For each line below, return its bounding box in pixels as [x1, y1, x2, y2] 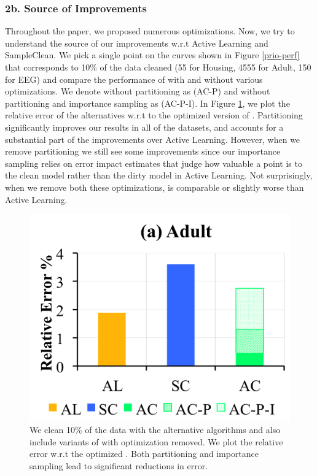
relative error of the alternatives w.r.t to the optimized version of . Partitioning [5, 109, 303, 121]
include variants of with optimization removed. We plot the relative [29, 435, 283, 448]
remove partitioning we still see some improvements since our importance [5, 145, 281, 158]
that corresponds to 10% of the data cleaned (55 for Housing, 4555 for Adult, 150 [5, 61, 311, 73]
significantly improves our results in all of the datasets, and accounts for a [5, 120, 284, 133]
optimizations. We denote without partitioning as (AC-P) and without [5, 85, 270, 98]
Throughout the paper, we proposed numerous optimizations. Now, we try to [5, 25, 295, 37]
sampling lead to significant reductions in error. [29, 459, 208, 472]
